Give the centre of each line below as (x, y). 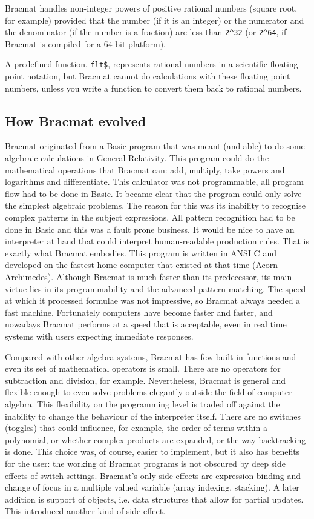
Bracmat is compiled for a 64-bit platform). (85, 43)
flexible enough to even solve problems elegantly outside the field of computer (149, 392)
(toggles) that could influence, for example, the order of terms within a (136, 428)
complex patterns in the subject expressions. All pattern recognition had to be (150, 217)
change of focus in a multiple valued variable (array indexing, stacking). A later (152, 487)
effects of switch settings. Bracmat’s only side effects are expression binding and (153, 475)
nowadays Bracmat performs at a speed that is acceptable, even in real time (146, 324)
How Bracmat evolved (76, 120)
